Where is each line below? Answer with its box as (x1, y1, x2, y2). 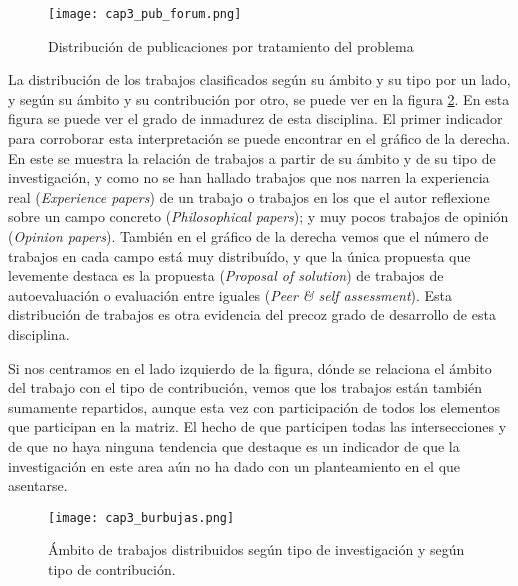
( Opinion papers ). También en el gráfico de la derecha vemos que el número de (8, 226, 489, 246)
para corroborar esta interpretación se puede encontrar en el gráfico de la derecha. (8, 128, 511, 149)
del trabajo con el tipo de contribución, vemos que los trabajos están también (8, 377, 483, 398)
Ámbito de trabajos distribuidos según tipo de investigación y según (48, 539, 465, 560)
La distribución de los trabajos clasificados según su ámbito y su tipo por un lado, (8, 69, 511, 90)
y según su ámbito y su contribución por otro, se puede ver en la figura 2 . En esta (8, 88, 510, 109)
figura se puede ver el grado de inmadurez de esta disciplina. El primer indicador (8, 108, 503, 129)
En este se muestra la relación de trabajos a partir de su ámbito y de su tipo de (8, 147, 496, 168)
